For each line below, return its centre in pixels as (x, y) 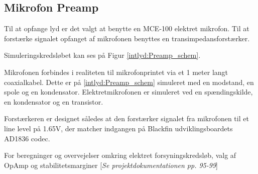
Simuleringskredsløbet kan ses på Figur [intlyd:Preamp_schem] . (102, 55)
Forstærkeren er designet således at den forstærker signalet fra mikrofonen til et (126, 118)
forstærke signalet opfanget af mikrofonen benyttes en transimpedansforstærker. (127, 38)
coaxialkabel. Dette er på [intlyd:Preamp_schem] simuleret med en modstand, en (129, 82)
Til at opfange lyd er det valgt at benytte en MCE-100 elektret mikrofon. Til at (127, 28)
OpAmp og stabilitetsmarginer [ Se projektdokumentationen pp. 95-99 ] (111, 165)
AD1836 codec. (27, 138)
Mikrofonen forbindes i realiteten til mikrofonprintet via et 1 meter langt (116, 72)
